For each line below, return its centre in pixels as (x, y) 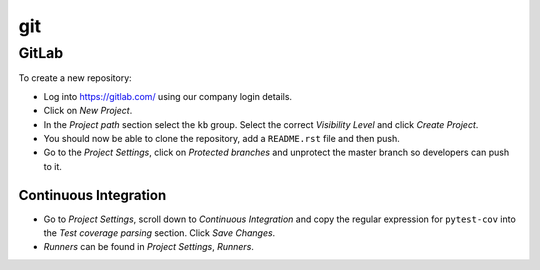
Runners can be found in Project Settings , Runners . (149, 247)
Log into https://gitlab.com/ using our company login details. (168, 96)
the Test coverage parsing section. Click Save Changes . (159, 233)
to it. (52, 166)
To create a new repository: (75, 78)
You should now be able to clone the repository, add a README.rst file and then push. (221, 138)
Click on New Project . (88, 111)
